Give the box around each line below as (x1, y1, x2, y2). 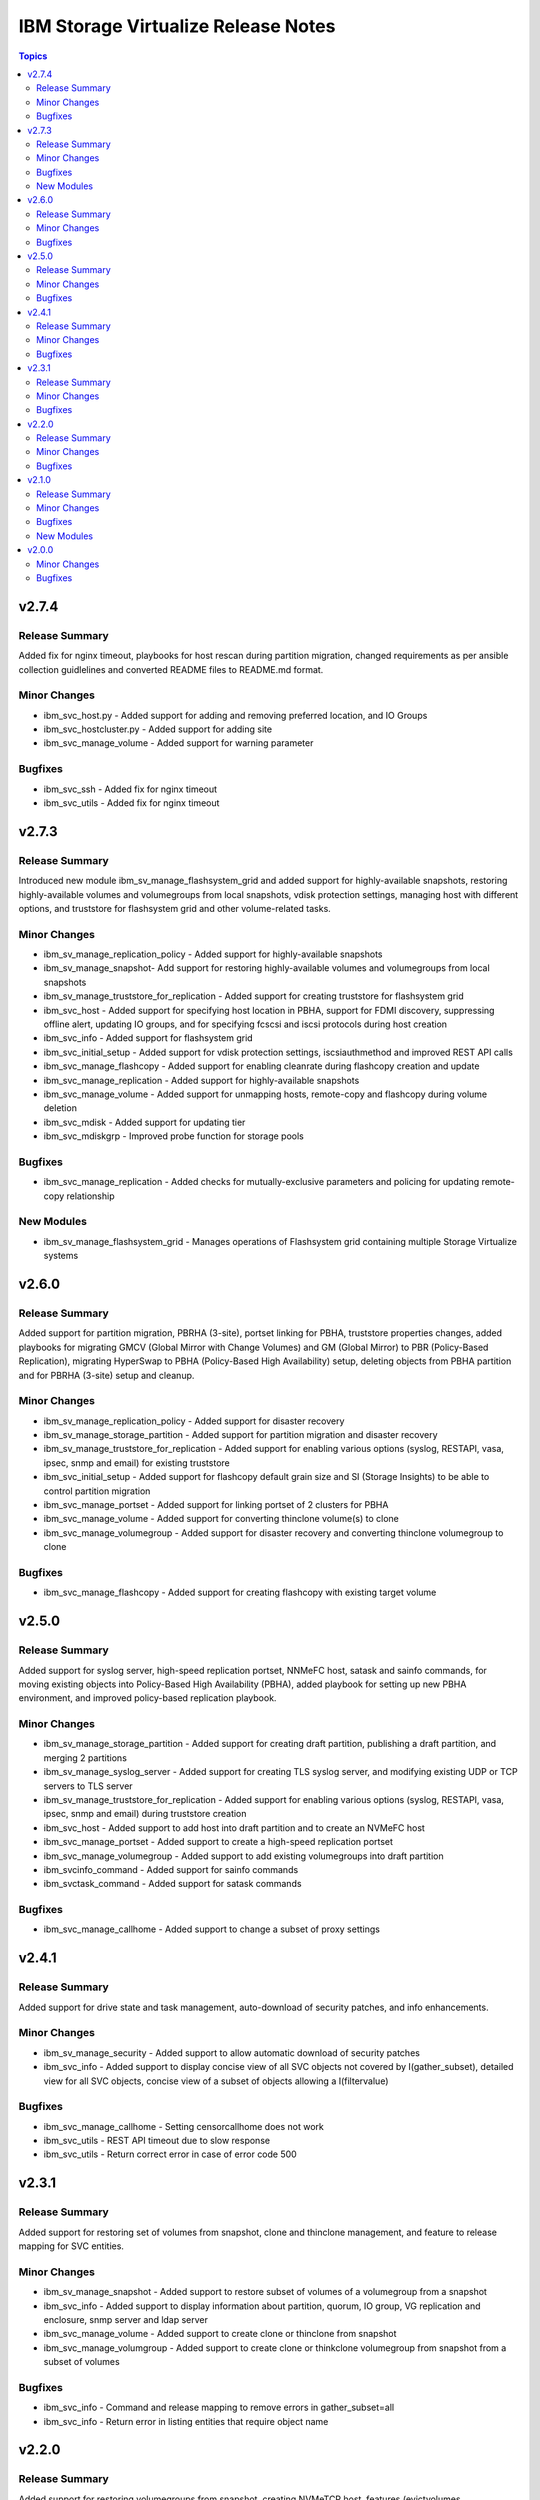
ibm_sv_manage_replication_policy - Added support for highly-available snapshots (43, 948, 384, 960)
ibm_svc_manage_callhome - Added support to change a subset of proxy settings (43, 1923, 380, 1935)
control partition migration (43, 1485, 151, 1497)
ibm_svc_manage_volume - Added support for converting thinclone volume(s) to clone (43, 1513, 399, 1525)
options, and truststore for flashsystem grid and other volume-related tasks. (18, 902, 332, 914)
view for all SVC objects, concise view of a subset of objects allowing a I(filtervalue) (43, 2075, 389, 2087)
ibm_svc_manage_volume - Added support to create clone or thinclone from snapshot (43, 2328, 397, 2340)
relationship (66, 1190, 115, 1202)
